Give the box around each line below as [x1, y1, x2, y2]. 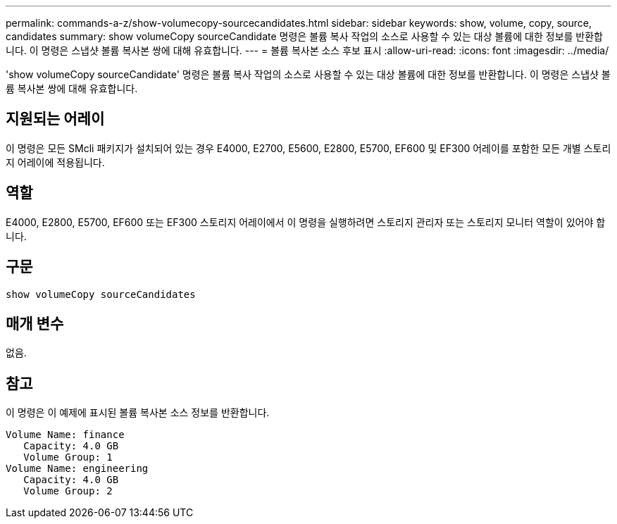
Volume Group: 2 [23, 485, 113, 497]
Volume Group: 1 [23, 451, 113, 463]
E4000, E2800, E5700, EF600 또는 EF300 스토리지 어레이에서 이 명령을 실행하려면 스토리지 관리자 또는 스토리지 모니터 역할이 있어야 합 [6, 216, 606, 228]
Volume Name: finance [6, 429, 125, 441]
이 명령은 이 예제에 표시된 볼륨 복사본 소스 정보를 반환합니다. [6, 406, 270, 419]
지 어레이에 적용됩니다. [6, 156, 105, 168]
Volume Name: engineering [6, 463, 149, 475]
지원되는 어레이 [6, 110, 105, 128]
